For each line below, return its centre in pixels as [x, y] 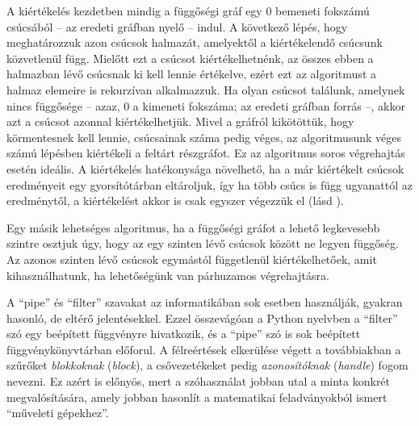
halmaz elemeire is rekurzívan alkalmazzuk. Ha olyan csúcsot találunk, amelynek [206, 89]
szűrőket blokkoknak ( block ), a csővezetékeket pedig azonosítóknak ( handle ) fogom [207, 365]
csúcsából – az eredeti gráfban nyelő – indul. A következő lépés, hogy [177, 26]
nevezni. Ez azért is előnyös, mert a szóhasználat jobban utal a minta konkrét [199, 381]
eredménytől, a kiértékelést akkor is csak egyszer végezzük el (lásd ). [175, 200]
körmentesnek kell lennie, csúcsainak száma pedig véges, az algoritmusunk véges [204, 137]
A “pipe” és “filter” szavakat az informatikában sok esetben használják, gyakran [205, 302]
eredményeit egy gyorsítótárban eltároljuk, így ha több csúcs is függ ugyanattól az [209, 184]
